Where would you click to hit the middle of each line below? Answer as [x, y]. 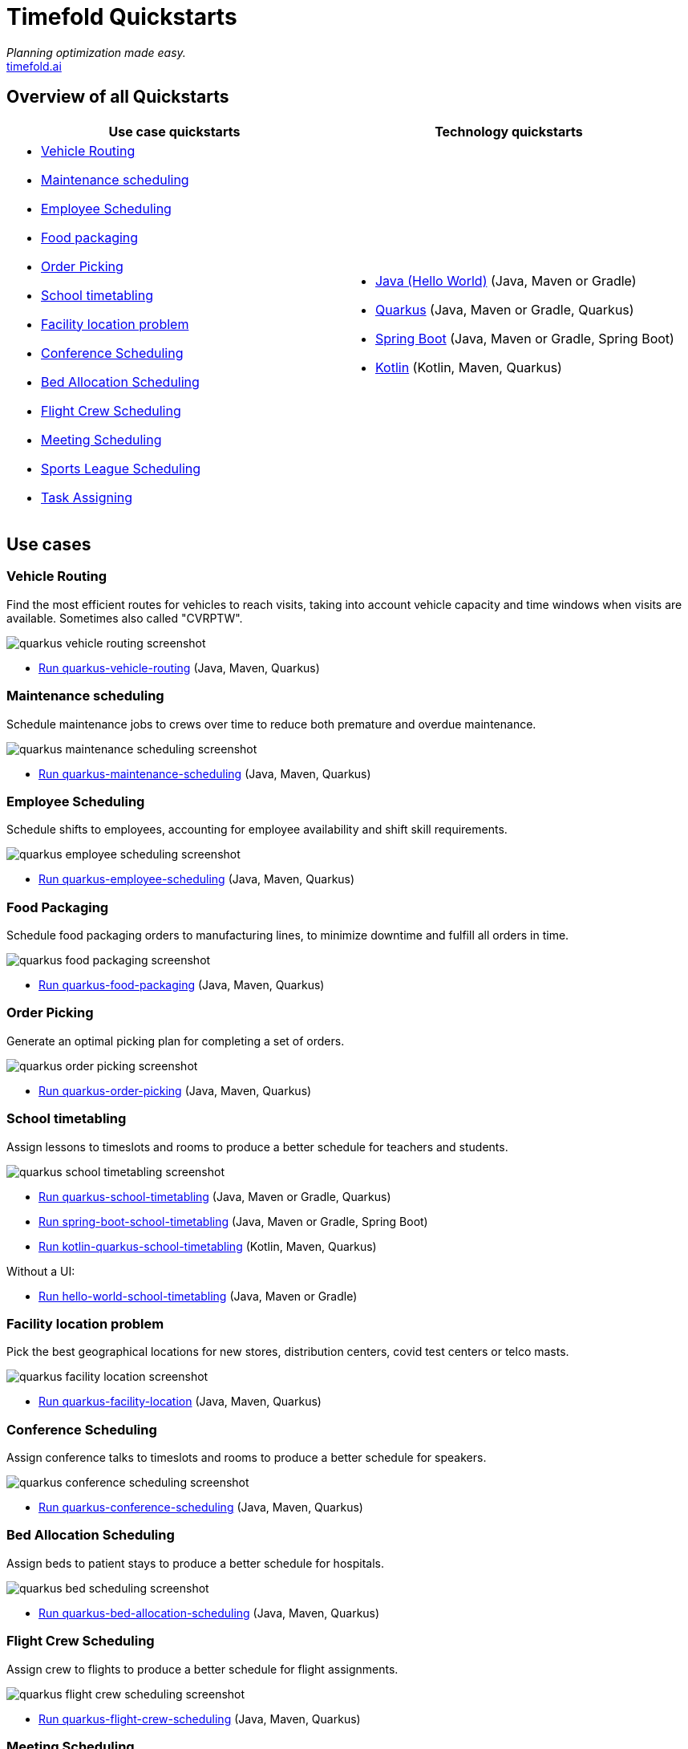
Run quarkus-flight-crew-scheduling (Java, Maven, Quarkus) [200, 1719]
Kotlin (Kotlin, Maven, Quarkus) [468, 367]
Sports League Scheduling [121, 468]
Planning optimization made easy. [96, 52]
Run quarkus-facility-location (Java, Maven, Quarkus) [180, 1402]
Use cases [49, 545]
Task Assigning [87, 497]
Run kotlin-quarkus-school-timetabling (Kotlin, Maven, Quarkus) [208, 1246]
